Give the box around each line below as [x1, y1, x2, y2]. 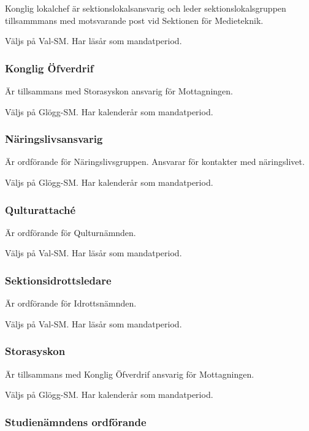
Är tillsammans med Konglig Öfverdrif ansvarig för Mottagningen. [5, 367, 254, 380]
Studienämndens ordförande [5, 414, 147, 429]
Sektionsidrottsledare [5, 272, 112, 288]
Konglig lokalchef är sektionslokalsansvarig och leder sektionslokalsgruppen [5, 2, 286, 14]
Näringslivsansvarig [5, 131, 103, 147]
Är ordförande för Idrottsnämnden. [5, 297, 137, 310]
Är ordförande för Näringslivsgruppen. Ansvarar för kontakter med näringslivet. [5, 155, 305, 168]
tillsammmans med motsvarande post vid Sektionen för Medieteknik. [5, 13, 264, 26]
